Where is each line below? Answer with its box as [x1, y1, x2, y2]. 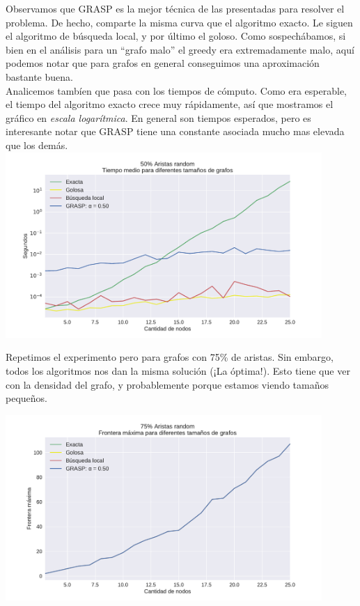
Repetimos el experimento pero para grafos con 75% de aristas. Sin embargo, [6, 350, 334, 364]
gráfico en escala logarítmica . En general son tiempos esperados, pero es [6, 110, 311, 125]
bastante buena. [6, 69, 73, 84]
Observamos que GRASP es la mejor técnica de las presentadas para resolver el [6, 1, 345, 15]
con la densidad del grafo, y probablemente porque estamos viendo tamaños [6, 377, 329, 391]
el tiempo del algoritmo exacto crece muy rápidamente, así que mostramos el [6, 97, 334, 111]
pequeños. [6, 391, 47, 405]
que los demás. [6, 137, 68, 152]
